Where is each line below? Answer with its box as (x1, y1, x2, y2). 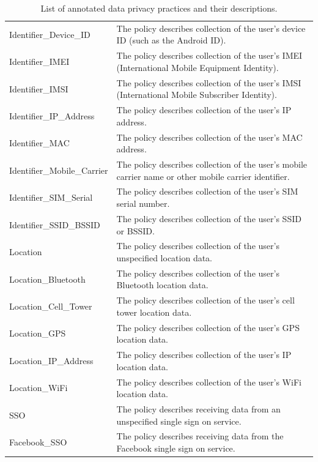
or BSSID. (116, 224, 155, 237)
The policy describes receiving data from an (116, 402, 281, 415)
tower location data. (116, 305, 192, 318)
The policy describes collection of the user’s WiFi (116, 375, 301, 388)
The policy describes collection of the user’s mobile (116, 158, 308, 171)
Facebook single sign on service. (116, 442, 235, 454)
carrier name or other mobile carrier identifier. (116, 170, 290, 182)
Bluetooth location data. (116, 278, 209, 291)
